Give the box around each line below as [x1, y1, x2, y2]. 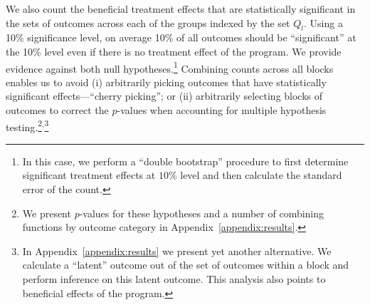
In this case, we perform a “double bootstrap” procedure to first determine [22, 153, 349, 168]
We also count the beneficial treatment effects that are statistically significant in [6, 1, 356, 16]
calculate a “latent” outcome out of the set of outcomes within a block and [22, 257, 349, 272]
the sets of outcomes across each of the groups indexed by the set [6, 15, 290, 30]
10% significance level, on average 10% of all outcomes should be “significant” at [6, 30, 356, 45]
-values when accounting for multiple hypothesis [117, 103, 327, 118]
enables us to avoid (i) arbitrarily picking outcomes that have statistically [6, 74, 327, 89]
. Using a [304, 15, 343, 30]
